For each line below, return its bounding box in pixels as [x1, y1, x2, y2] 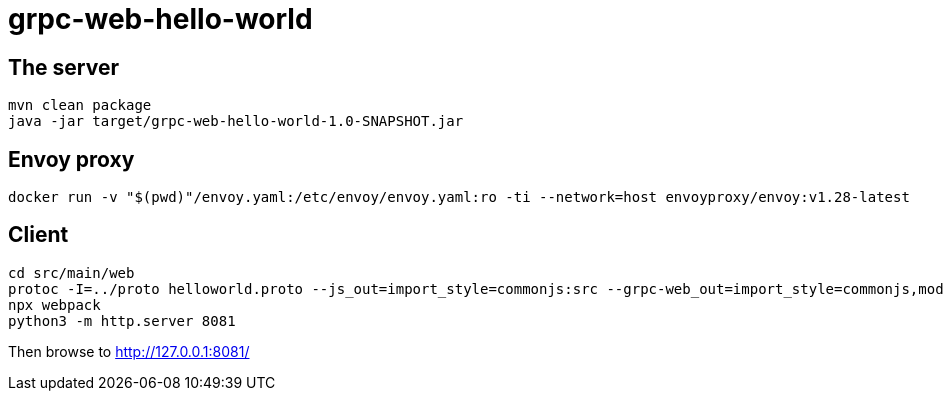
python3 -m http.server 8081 [8, 312, 236, 329]
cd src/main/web [8, 264, 135, 281]
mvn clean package [8, 97, 152, 114]
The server [8, 54, 119, 80]
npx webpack [8, 296, 101, 313]
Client [8, 222, 69, 248]
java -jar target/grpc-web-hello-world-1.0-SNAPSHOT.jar [8, 113, 464, 130]
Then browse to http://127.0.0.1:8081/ [8, 342, 250, 360]
